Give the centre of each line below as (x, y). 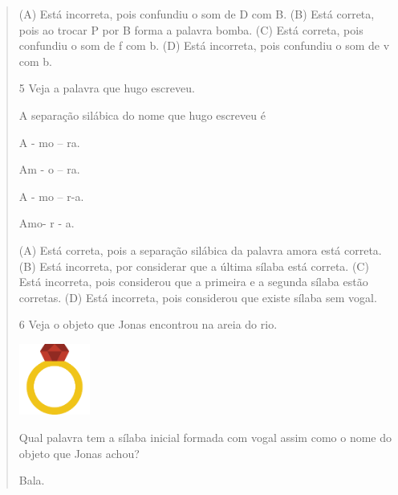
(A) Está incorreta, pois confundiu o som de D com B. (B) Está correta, (197, 14)
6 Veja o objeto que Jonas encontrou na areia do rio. (148, 324)
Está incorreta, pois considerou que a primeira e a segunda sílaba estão (193, 282)
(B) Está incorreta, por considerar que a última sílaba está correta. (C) (194, 266)
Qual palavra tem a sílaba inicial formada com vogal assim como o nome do (205, 438)
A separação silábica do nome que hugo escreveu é (142, 115)
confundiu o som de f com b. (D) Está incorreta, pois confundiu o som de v (204, 45)
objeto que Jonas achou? (79, 453)
